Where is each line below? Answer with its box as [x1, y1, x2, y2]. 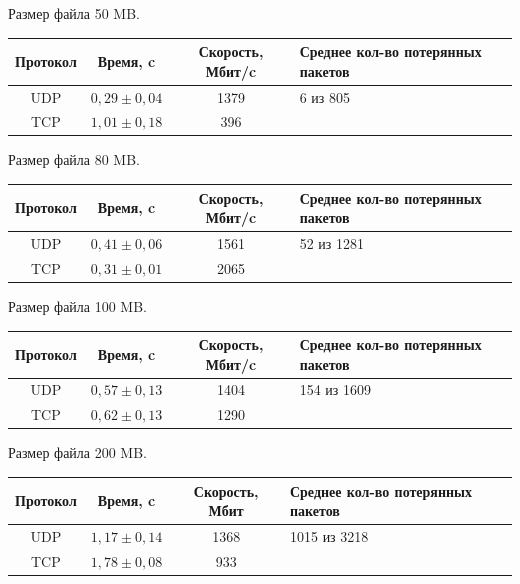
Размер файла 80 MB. [8, 149, 141, 170]
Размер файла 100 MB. [8, 295, 148, 316]
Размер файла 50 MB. [8, 3, 141, 23]
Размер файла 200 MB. [8, 442, 148, 463]
